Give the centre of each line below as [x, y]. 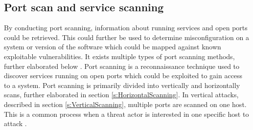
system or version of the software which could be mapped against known [113, 47]
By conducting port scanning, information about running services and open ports [126, 28]
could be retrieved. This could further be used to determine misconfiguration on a [126, 37]
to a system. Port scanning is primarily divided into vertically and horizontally [122, 85]
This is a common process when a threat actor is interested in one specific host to [126, 114]
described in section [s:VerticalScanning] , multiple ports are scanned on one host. [125, 104]
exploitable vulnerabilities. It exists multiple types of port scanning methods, [119, 56]
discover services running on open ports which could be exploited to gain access [123, 76]
